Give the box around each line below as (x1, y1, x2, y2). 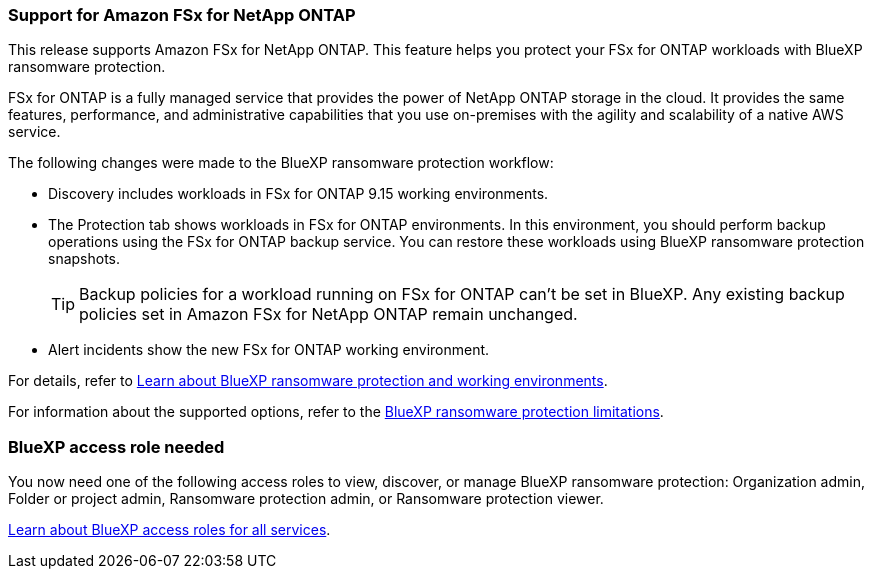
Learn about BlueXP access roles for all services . (8, 521, 331, 539)
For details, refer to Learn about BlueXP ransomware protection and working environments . (8, 372, 608, 390)
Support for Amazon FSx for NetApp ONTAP (8, 5, 356, 25)
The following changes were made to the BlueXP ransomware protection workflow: (8, 154, 554, 172)
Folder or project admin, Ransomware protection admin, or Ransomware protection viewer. (8, 490, 604, 508)
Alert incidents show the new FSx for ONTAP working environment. (48, 341, 490, 359)
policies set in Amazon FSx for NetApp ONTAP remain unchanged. (79, 304, 578, 325)
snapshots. (48, 250, 121, 268)
